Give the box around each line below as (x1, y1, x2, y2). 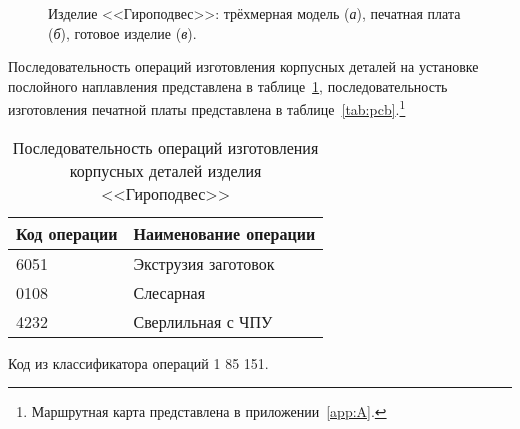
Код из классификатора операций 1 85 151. (8, 352, 269, 373)
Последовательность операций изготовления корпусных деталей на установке (8, 56, 479, 77)
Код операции (16, 221, 118, 245)
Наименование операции (133, 221, 316, 245)
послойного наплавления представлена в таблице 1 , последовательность (8, 75, 448, 96)
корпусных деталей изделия (69, 158, 262, 182)
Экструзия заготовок (133, 251, 275, 275)
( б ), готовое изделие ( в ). (48, 22, 197, 43)
